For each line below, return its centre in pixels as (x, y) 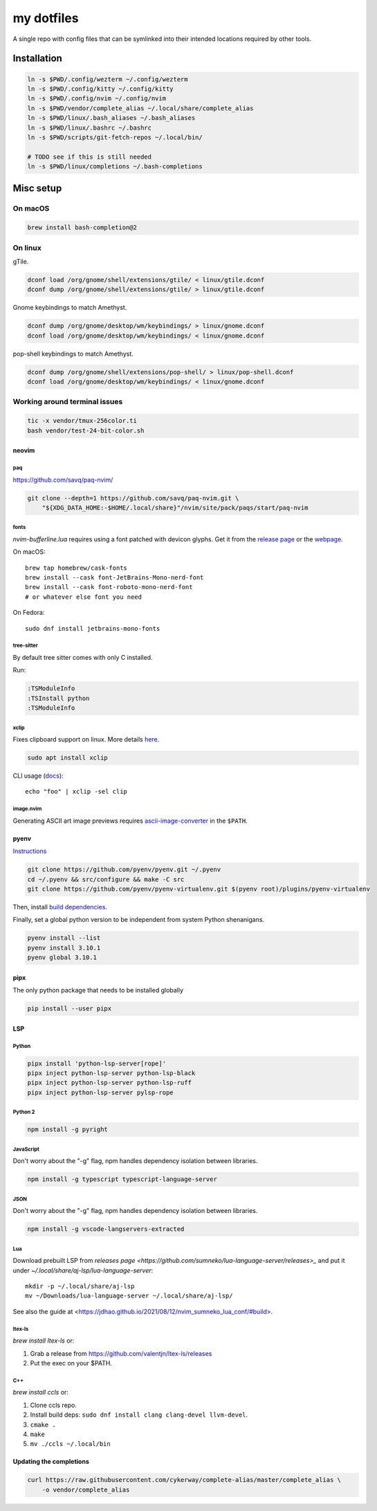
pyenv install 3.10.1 (64, 947)
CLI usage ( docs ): (38, 776)
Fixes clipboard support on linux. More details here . (86, 740)
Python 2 (24, 1112)
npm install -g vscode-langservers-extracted (106, 1229)
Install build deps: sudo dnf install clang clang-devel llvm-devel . (139, 1415)
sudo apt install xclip (68, 758)
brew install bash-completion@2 (82, 228)
